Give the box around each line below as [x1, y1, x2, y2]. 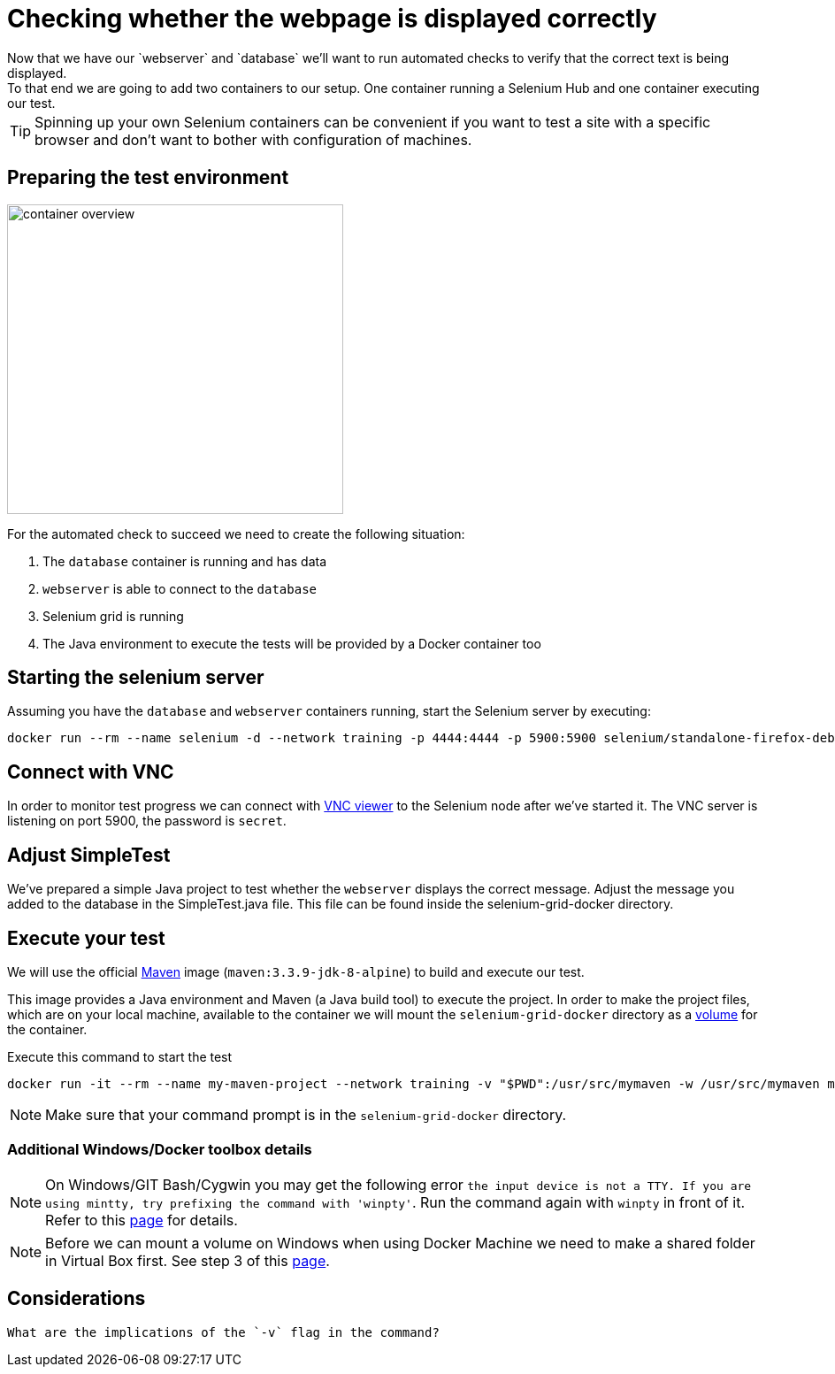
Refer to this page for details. [45, 1210, 238, 1229]
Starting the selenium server [7, 666, 264, 689]
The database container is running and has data [42, 553, 327, 569]
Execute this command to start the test [7, 1048, 233, 1064]
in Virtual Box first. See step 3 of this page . [45, 1251, 330, 1270]
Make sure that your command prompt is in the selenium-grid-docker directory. [45, 1105, 567, 1124]
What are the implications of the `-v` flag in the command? [7, 1324, 440, 1339]
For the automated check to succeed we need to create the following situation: [7, 526, 465, 541]
